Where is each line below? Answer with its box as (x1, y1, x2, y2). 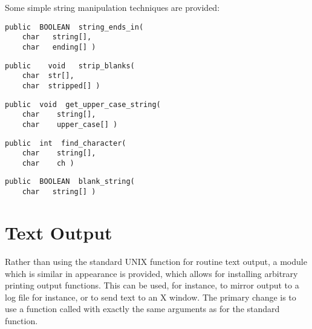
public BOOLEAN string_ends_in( (5, 22, 144, 31)
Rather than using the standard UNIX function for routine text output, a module (5, 255, 307, 267)
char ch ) (22, 158, 74, 168)
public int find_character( (5, 138, 126, 148)
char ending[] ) (22, 42, 96, 51)
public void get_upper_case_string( (5, 100, 161, 109)
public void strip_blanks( (5, 61, 135, 70)
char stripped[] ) (22, 81, 100, 90)
